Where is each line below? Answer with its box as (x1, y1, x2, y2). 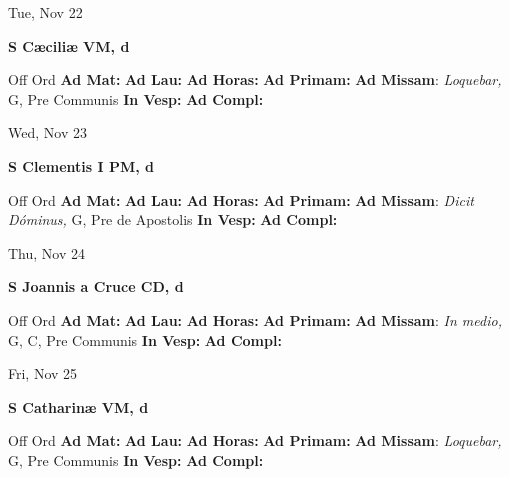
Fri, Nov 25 (8, 363, 78, 384)
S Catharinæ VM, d (8, 396, 149, 417)
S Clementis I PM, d (8, 155, 155, 176)
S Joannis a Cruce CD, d (8, 276, 184, 297)
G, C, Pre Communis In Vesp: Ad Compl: (8, 329, 282, 350)
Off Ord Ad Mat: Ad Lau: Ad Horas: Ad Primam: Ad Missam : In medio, (8, 309, 502, 330)
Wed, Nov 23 (8, 122, 87, 143)
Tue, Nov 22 (8, 2, 83, 22)
